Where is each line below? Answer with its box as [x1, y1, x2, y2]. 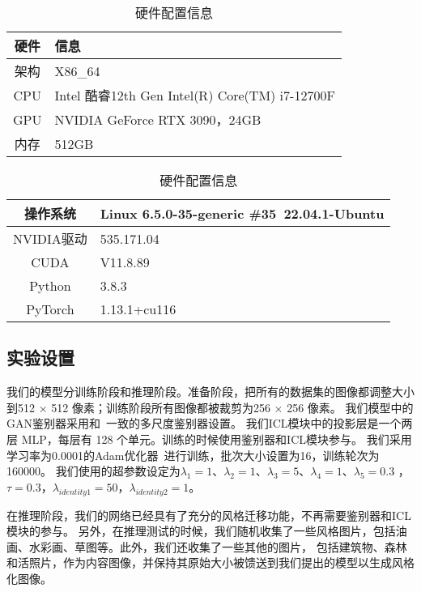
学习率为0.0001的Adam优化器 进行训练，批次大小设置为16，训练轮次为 [6, 446, 380, 463]
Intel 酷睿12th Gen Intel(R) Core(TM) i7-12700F [54, 86, 335, 104]
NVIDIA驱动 [13, 229, 87, 248]
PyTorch [26, 300, 74, 318]
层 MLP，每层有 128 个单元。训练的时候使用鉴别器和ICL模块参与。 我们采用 [6, 430, 412, 447]
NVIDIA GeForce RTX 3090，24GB [54, 110, 262, 129]
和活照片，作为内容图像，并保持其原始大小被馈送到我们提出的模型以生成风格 [6, 554, 415, 571]
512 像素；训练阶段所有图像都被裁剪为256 [51, 398, 270, 415]
